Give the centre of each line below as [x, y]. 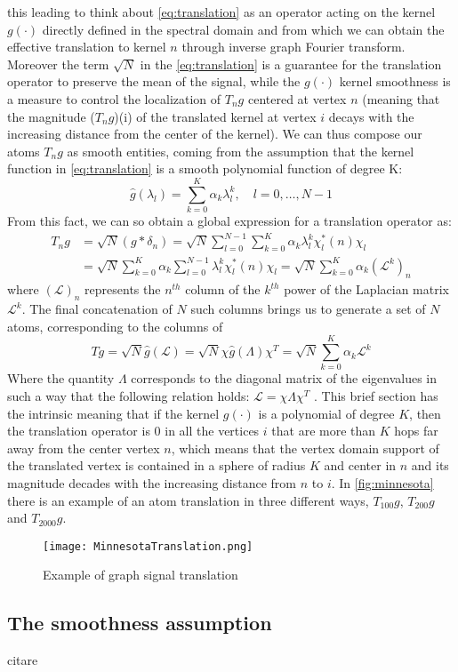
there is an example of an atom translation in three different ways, [188, 500]
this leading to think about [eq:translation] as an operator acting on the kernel [221, 12]
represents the [123, 289]
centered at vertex [297, 98]
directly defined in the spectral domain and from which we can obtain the [243, 29]
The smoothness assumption [140, 623]
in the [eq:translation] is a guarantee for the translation [291, 64]
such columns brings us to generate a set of [308, 309]
